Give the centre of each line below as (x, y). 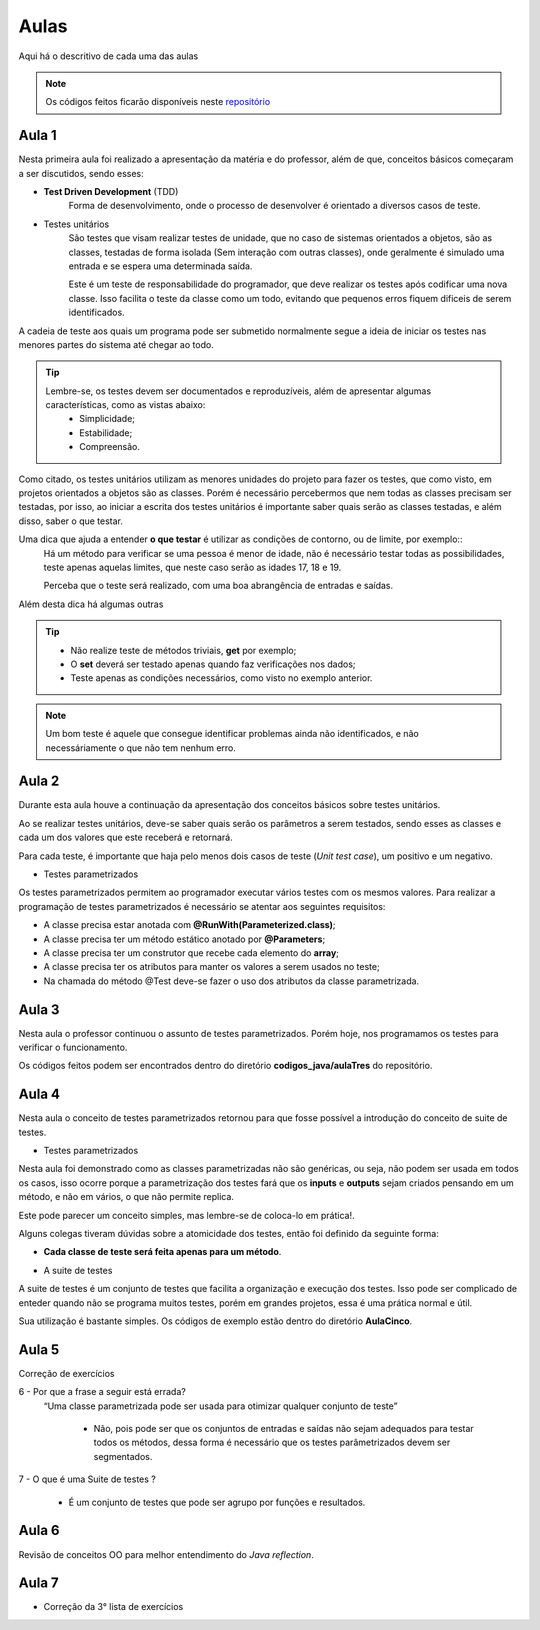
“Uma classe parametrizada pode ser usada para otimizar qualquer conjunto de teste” (220, 1406)
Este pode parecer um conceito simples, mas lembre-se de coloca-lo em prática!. (186, 1215)
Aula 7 (38, 1583)
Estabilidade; (106, 432)
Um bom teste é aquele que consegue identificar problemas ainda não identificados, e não (232, 734)
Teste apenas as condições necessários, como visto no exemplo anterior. (221, 678)
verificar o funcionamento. (73, 1047)
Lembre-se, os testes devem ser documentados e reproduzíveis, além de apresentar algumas (238, 391)
